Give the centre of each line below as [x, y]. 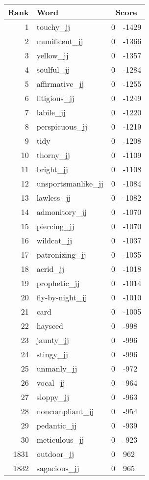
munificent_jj [60, 41]
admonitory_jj [62, 212]
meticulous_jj [60, 440]
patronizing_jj [61, 254]
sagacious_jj [58, 468]
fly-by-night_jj [62, 297]
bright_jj [52, 169]
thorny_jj [53, 155]
